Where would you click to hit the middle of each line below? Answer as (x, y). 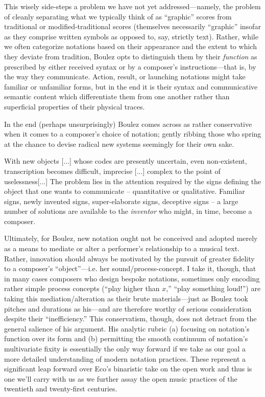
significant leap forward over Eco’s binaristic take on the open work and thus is (128, 369)
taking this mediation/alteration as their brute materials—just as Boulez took (126, 299)
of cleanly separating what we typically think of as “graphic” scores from (118, 16)
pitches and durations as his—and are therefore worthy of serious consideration (128, 308)
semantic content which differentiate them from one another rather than (117, 96)
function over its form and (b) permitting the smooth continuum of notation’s (126, 338)
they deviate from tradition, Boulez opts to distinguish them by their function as (131, 56)
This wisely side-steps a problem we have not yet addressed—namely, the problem (132, 6)
